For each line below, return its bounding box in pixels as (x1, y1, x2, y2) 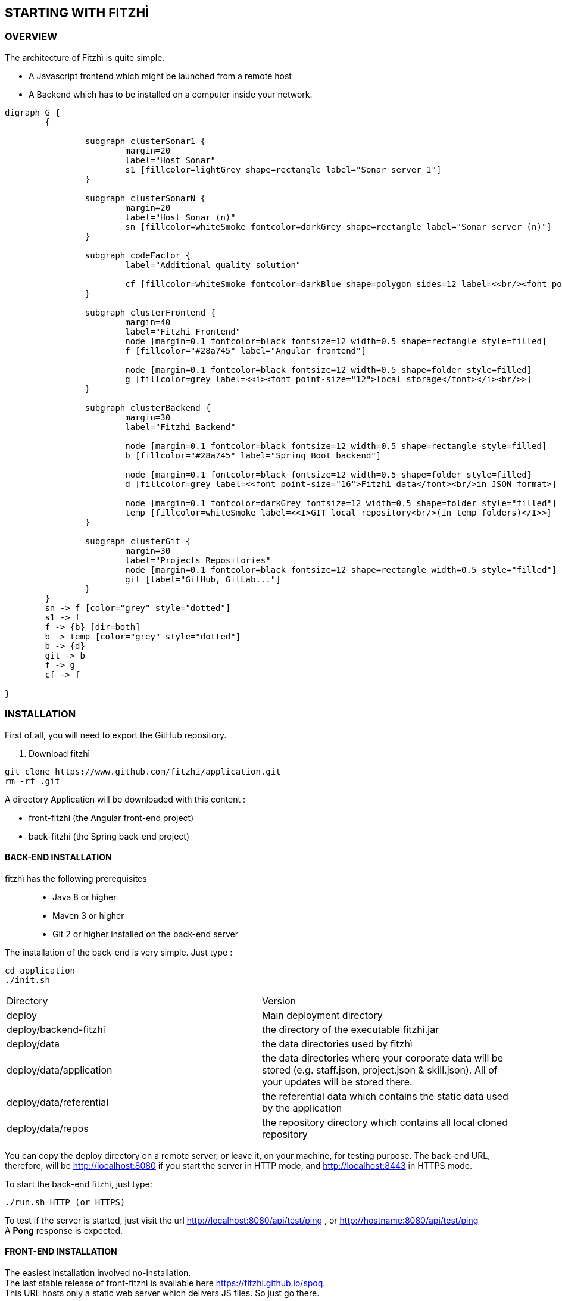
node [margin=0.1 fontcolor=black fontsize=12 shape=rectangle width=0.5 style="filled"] (125, 564, 557, 575)
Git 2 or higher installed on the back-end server (52, 928, 238, 939)
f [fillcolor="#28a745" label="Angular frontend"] (125, 345, 366, 355)
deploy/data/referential (7, 1096, 109, 1108)
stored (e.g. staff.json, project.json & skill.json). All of (262, 1063, 498, 1076)
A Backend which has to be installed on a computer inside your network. (29, 89, 313, 99)
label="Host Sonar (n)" (125, 212, 236, 222)
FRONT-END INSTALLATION (5, 1246, 117, 1257)
